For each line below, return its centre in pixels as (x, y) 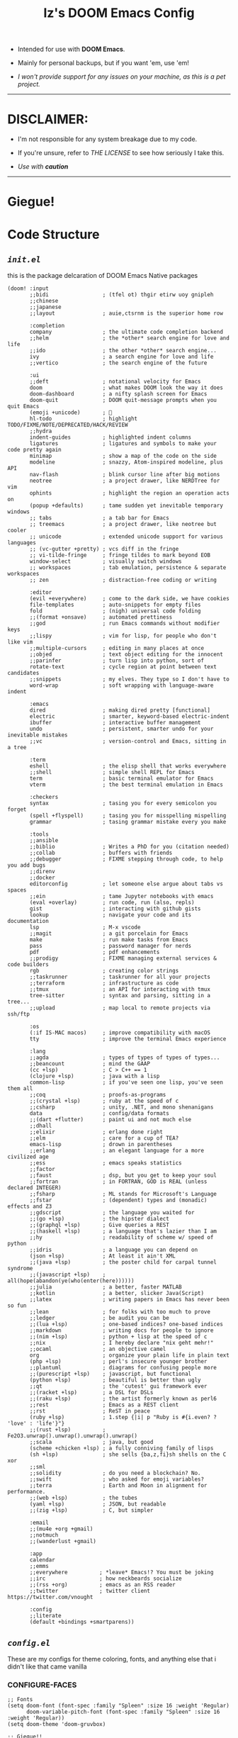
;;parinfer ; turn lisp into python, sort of (117, 661)
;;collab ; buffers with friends (101, 853)
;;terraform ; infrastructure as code (104, 983)
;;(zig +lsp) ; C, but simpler (91, 1510)
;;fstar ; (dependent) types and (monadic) (118, 1200)
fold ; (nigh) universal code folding (115, 611)
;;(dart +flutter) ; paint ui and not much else (110, 1120)
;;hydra (41, 431)
